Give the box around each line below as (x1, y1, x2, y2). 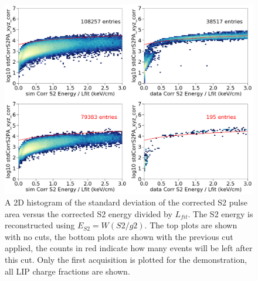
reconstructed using (5, 219, 75, 231)
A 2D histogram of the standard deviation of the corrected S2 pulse (5, 196, 247, 208)
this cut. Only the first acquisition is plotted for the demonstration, (5, 253, 247, 265)
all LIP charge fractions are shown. (5, 265, 130, 277)
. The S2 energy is (188, 207, 253, 220)
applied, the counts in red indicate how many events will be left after (5, 242, 253, 254)
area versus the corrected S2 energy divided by (5, 207, 172, 220)
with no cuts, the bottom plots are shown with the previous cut (5, 230, 233, 242)
